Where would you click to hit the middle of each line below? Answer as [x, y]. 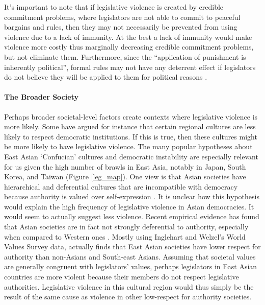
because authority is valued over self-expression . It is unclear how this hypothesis [132, 196]
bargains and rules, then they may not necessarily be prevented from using [121, 27]
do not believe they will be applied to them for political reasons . [106, 77]
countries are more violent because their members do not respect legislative [122, 277]
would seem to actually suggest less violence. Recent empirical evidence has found [132, 216]
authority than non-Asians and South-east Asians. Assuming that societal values [130, 256]
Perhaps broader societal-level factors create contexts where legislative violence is [131, 116]
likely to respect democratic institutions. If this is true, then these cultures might [131, 136]
